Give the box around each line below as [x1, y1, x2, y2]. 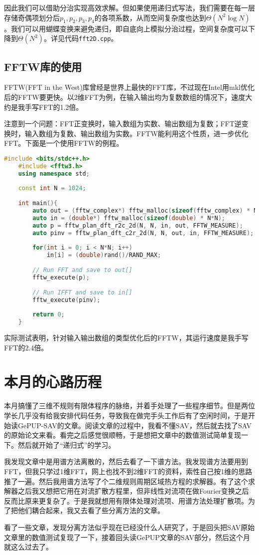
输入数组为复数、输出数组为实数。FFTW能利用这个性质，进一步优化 [24, 128, 249, 138]
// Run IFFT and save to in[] [32, 288, 132, 296]
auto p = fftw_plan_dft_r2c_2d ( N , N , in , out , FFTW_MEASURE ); [32, 222, 243, 229]
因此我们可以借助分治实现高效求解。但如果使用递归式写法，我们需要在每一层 [4, 2, 255, 12]
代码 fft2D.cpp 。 [65, 33, 118, 43]
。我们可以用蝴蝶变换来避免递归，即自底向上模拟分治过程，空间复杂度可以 [4, 23, 248, 33]
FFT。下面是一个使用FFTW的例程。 [4, 138, 124, 148]
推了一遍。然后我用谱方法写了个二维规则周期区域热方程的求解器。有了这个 [4, 476, 248, 486]
